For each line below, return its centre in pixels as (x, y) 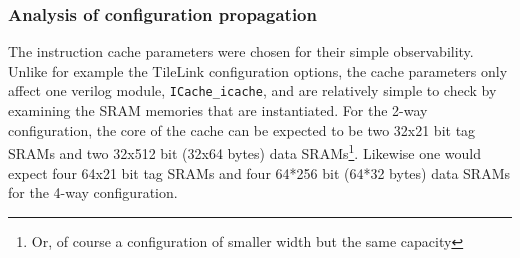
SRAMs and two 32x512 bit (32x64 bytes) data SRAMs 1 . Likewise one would (245, 151)
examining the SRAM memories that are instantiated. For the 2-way (218, 110)
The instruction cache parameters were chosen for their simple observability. (241, 51)
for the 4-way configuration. (93, 192)
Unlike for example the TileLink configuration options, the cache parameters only (258, 70)
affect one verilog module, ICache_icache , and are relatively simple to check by (252, 90)
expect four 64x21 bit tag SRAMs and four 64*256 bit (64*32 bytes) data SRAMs (259, 172)
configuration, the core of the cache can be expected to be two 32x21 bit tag (242, 129)
